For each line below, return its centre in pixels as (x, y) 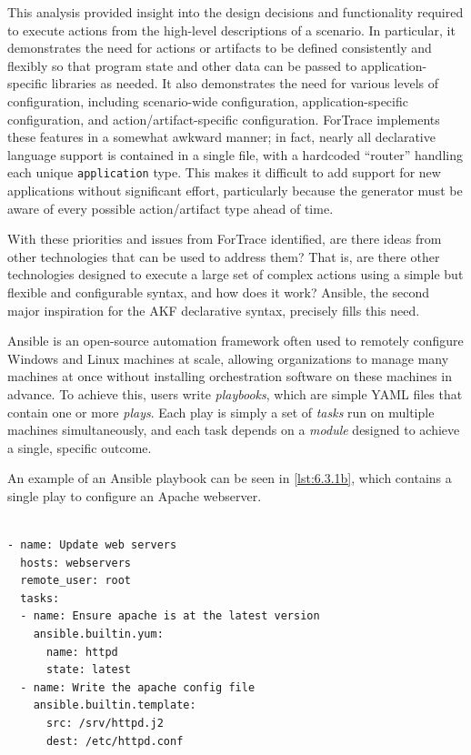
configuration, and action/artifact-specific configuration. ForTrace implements (224, 119)
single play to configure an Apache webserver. (135, 495)
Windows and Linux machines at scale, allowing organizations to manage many (228, 358)
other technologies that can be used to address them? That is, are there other (224, 256)
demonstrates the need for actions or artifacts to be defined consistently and (220, 48)
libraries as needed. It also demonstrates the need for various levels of (245, 83)
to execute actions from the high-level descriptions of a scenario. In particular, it (231, 30)
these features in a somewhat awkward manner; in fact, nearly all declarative (221, 137)
